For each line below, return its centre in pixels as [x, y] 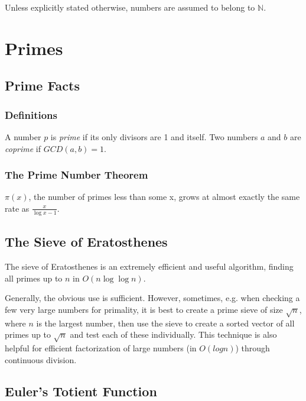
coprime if [23, 148]
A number [23, 136]
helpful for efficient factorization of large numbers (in [101, 347]
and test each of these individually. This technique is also [173, 334]
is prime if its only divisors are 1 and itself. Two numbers [154, 136]
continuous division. [41, 359]
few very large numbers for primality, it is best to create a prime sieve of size [144, 309]
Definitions [31, 114]
